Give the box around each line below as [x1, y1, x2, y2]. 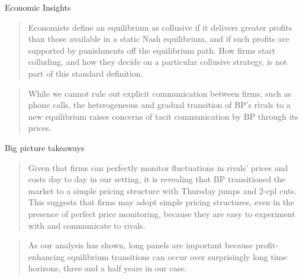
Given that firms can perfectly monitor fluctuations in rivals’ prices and [28, 161, 288, 173]
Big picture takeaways [5, 141, 85, 153]
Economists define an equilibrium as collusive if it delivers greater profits [28, 21, 292, 33]
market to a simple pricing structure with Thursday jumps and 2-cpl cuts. [28, 184, 297, 196]
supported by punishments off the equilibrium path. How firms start [28, 44, 276, 56]
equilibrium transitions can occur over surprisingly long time [67, 250, 287, 262]
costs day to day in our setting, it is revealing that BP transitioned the [28, 173, 286, 185]
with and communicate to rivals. [28, 219, 146, 231]
